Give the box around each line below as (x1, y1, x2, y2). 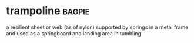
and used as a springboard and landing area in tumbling (6, 29, 141, 37)
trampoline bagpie (6, 4, 90, 18)
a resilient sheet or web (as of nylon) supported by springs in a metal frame (6, 24, 189, 31)
